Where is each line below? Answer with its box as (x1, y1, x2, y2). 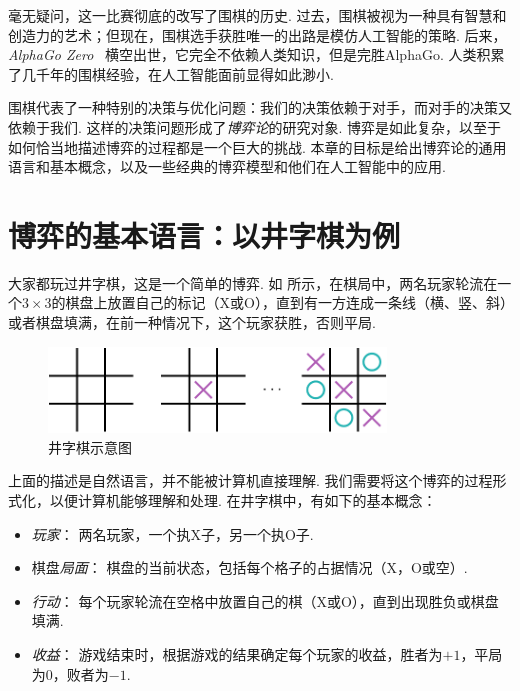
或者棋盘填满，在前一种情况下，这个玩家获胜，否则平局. (8, 312, 376, 333)
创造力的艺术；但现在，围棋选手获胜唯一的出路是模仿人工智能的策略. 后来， (8, 24, 507, 45)
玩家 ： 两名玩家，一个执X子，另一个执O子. (31, 523, 314, 544)
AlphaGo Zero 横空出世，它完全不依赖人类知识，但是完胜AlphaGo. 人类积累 (8, 44, 505, 65)
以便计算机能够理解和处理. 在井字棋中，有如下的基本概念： (49, 490, 437, 511)
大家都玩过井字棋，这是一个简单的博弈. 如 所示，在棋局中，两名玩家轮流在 (8, 272, 498, 293)
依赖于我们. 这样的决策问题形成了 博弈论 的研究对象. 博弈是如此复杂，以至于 (8, 116, 502, 137)
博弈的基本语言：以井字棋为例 (8, 214, 401, 255)
